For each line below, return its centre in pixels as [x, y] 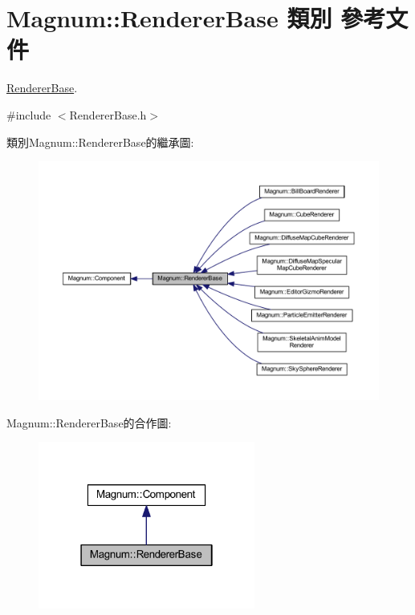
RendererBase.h [108, 114]
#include [29, 114]
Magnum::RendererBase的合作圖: [89, 422]
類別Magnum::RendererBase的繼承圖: [100, 142]
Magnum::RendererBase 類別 [169, 18]
